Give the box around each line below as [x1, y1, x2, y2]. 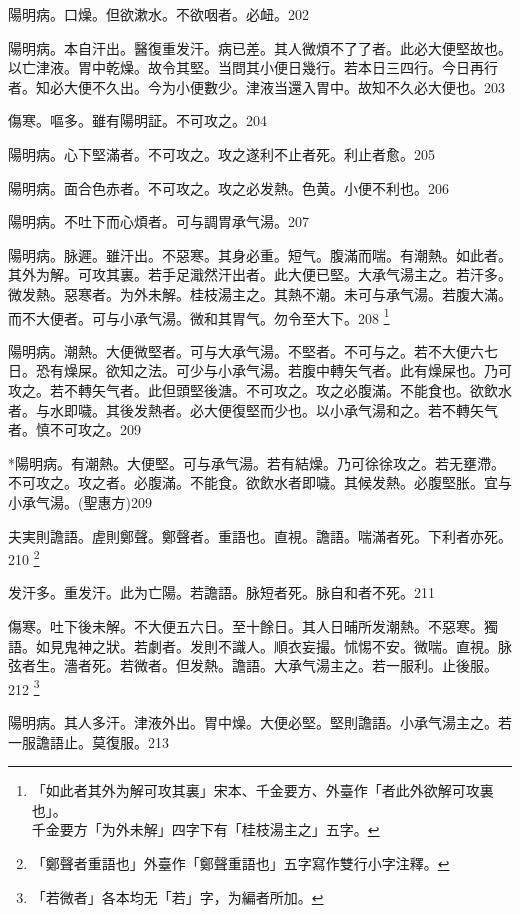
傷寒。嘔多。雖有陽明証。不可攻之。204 [8, 110, 267, 131]
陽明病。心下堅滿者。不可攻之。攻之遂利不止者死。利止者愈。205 [8, 143, 435, 164]
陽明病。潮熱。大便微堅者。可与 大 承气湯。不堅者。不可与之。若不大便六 [8, 340, 484, 361]
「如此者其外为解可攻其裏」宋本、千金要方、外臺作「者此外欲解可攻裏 [31, 780, 494, 801]
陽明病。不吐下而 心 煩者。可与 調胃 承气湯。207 [8, 211, 309, 232]
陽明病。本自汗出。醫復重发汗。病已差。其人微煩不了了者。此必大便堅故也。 [8, 37, 512, 58]
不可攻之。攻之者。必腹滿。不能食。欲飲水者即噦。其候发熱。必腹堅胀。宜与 [8, 472, 512, 493]
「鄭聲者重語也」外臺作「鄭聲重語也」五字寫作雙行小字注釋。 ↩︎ [31, 852, 450, 873]
